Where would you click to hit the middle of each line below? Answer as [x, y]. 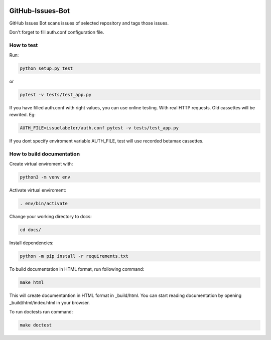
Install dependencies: [31, 243]
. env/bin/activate [44, 204]
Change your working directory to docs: [51, 217]
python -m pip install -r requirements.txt [74, 256]
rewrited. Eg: [23, 115]
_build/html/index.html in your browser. [50, 302]
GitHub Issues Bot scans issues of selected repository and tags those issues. [89, 23]
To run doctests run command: [41, 312]
